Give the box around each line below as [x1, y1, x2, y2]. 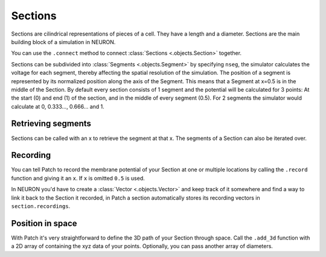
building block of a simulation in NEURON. [11, 38, 116, 45]
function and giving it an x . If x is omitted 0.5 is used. [11, 174, 145, 182]
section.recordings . [11, 203, 71, 210]
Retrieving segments [11, 118, 92, 129]
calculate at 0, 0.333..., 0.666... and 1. [11, 103, 105, 110]
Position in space [11, 218, 78, 229]
